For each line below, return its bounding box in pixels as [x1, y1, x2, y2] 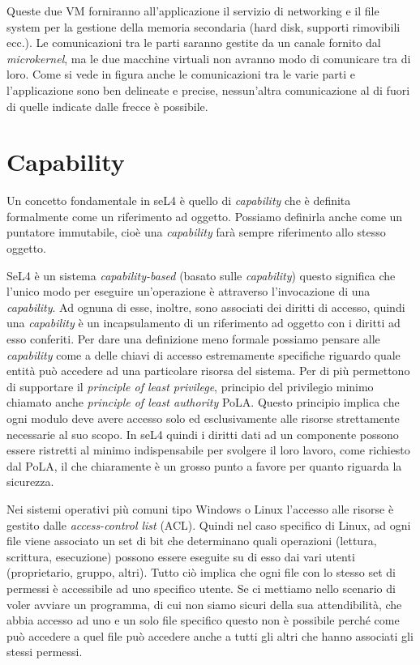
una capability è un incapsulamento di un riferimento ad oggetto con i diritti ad [6, 314, 401, 331]
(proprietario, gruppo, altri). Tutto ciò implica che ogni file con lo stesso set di [6, 564, 396, 581]
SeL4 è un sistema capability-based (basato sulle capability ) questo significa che [6, 266, 396, 283]
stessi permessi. [6, 643, 83, 660]
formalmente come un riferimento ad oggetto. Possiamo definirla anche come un [6, 207, 403, 224]
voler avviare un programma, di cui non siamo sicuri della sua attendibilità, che [6, 595, 402, 612]
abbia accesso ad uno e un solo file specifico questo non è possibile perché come [6, 612, 400, 629]
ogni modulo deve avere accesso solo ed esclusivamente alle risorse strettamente [6, 410, 400, 426]
